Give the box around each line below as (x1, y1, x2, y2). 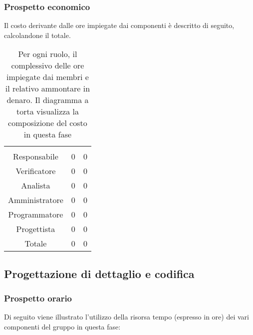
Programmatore (8, 208, 63, 220)
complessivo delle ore (11, 59, 84, 71)
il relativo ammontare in (5, 82, 90, 94)
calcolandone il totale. (4, 29, 71, 40)
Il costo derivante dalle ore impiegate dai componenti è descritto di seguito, (4, 20, 235, 30)
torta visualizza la (16, 105, 79, 117)
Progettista (16, 223, 55, 235)
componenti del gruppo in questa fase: (4, 321, 121, 331)
